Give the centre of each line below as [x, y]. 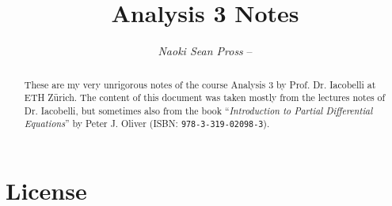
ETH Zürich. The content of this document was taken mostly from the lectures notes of [205, 97]
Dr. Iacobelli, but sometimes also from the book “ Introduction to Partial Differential [198, 110]
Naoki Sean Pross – [205, 51]
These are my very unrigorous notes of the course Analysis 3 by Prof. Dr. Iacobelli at [200, 84]
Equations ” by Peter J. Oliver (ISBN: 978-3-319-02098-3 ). [147, 124]
